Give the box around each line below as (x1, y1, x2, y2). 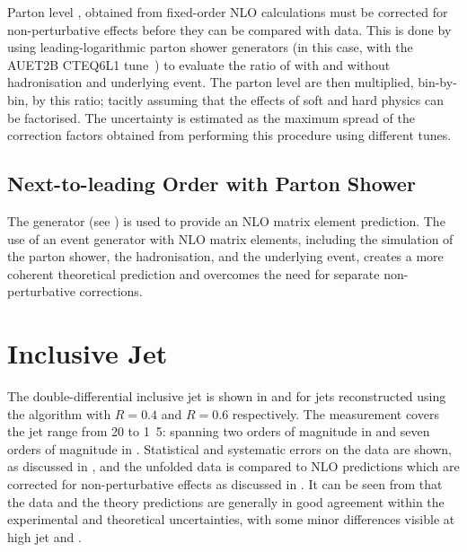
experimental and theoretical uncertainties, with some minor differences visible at (7, 510, 455, 529)
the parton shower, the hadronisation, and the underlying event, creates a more (7, 247, 444, 266)
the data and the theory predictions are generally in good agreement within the (7, 492, 445, 511)
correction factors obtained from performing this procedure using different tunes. (7, 126, 452, 145)
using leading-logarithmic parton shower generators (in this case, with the (7, 38, 413, 57)
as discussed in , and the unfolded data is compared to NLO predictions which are (7, 457, 460, 476)
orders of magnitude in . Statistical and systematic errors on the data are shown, (7, 439, 452, 458)
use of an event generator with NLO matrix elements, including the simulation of (7, 229, 454, 248)
